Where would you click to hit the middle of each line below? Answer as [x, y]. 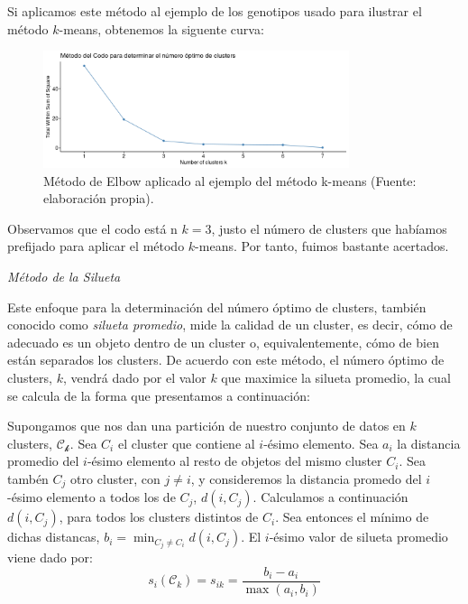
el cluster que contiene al [186, 443]
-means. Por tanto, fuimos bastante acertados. [322, 246]
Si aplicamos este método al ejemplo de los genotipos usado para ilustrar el [215, 11]
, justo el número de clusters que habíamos [329, 228]
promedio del [43, 461]
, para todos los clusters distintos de [159, 517]
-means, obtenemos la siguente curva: [161, 28]
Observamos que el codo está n [92, 228]
